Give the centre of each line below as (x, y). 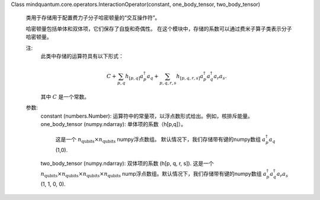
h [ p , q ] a (135, 77)
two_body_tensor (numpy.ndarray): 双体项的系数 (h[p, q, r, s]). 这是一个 (127, 163)
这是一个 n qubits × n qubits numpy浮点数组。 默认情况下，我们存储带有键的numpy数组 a (161, 140)
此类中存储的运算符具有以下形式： (82, 56)
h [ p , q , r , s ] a (190, 77)
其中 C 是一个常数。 (65, 96)
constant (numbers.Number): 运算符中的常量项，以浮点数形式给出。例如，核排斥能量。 (147, 116)
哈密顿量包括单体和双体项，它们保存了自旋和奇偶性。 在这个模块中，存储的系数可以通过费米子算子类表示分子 (159, 28)
